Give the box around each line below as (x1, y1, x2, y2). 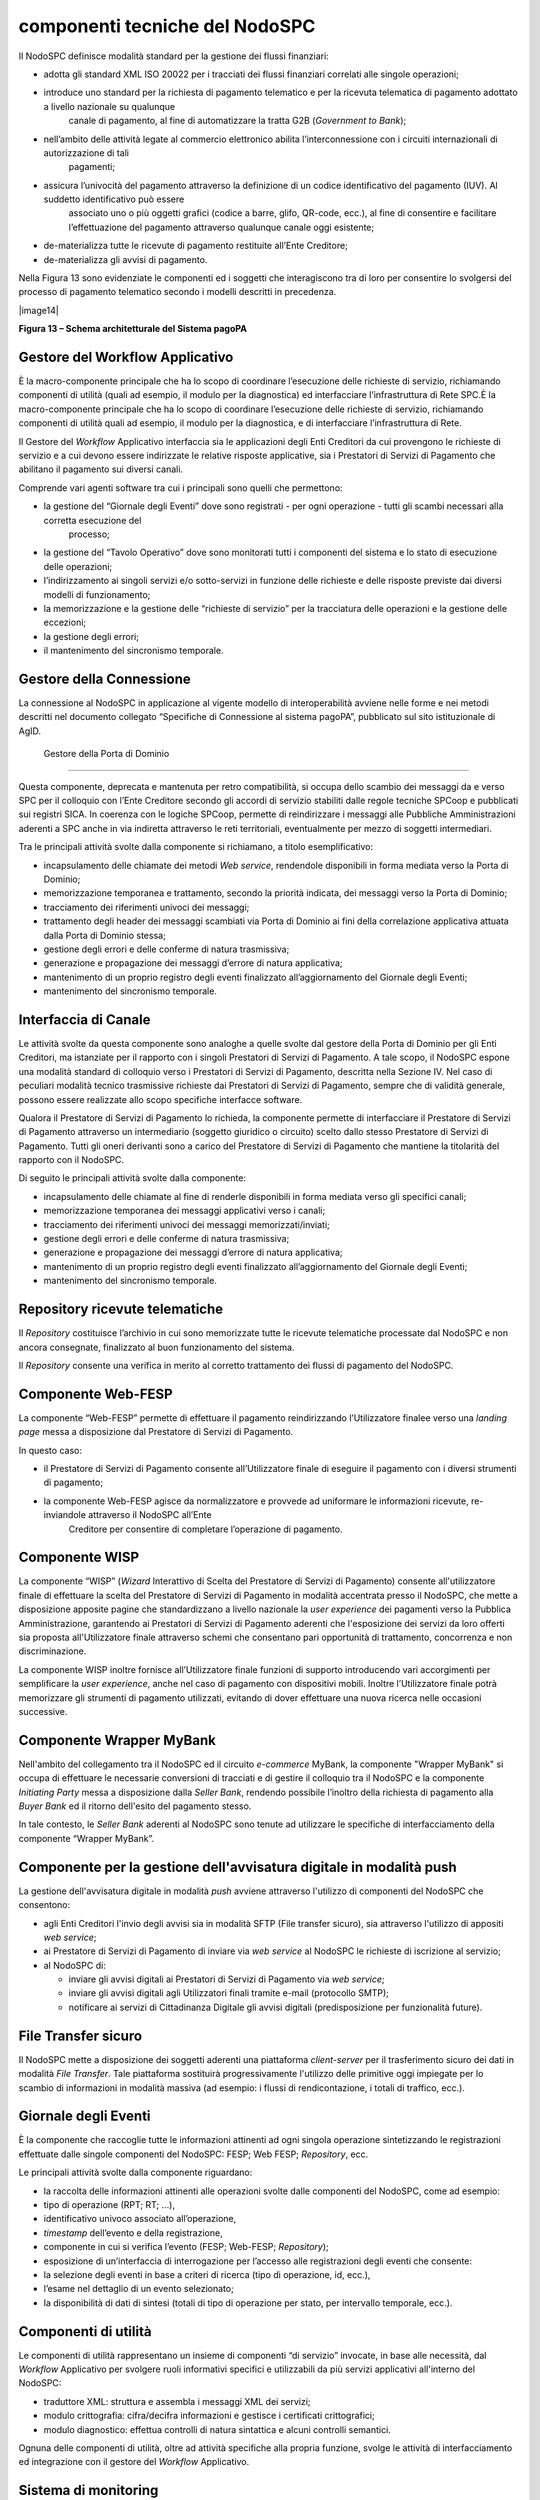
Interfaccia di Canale (18, 1011, 151, 1028)
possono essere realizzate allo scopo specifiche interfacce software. (18, 1093, 303, 1105)
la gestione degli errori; (43, 630, 140, 642)
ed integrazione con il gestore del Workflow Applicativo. (18, 2456, 250, 2468)
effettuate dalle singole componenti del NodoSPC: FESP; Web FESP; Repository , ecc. (18, 2148, 369, 2160)
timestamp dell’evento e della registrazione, (43, 2226, 224, 2239)
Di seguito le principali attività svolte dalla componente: (18, 1172, 247, 1184)
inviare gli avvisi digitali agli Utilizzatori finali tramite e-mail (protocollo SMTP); (68, 1987, 390, 1999)
